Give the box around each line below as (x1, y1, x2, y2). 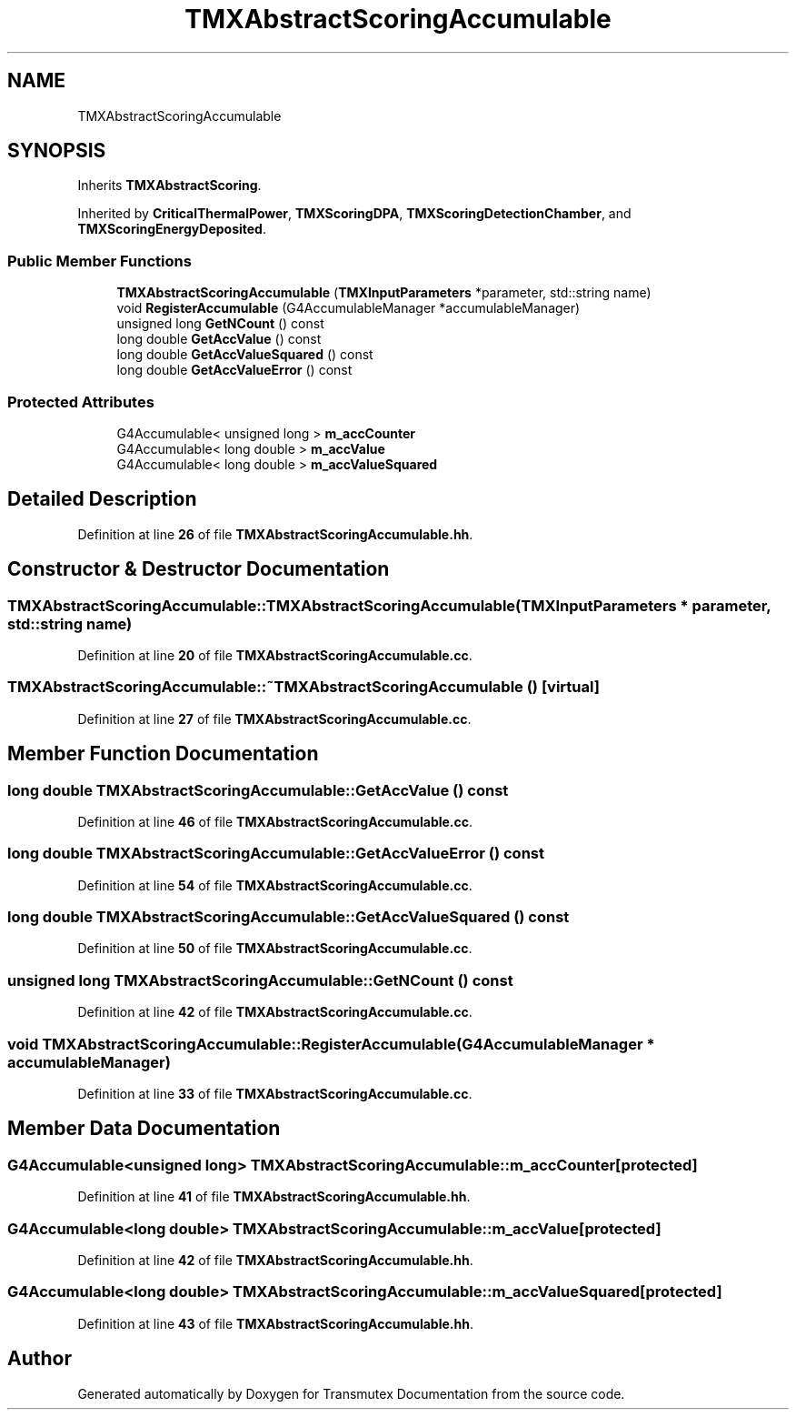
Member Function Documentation (7, 742, 319, 766)
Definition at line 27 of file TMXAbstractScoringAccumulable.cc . (77, 710, 472, 727)
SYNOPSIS (7, 139, 106, 163)
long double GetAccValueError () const (116, 362, 353, 378)
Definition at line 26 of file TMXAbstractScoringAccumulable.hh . (77, 526, 473, 542)
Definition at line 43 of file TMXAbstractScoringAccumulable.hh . (77, 1315, 473, 1332)
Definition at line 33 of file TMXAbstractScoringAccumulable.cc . (77, 1085, 473, 1101)
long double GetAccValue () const (116, 331, 322, 347)
